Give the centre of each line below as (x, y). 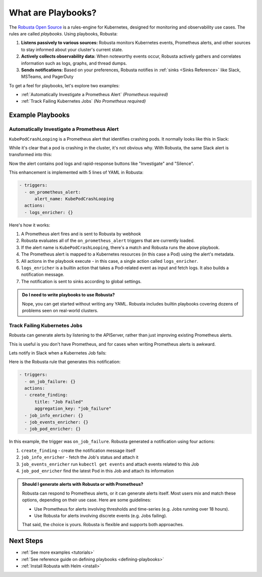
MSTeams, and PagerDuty (47, 77)
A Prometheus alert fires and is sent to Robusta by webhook (81, 234)
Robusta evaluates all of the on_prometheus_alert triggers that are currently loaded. (108, 240)
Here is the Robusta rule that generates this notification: (65, 362)
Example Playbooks (39, 115)
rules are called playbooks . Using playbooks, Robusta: (63, 33)
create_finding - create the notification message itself (78, 450)
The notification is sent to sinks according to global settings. (81, 281)
